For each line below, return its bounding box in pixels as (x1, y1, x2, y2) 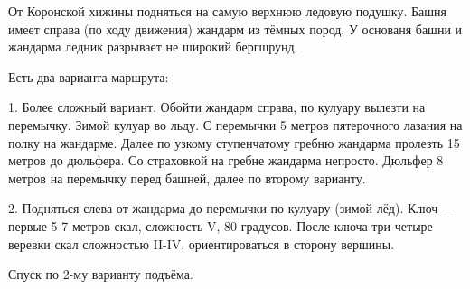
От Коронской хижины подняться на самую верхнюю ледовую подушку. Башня (8, 2, 446, 20)
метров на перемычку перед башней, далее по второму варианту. (8, 168, 366, 187)
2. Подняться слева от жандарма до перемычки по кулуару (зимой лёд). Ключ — (8, 199, 455, 218)
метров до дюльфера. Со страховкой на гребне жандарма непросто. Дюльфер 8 (8, 151, 444, 170)
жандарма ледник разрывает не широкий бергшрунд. (8, 37, 298, 56)
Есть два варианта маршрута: (8, 67, 169, 86)
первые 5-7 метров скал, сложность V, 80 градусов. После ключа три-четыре (8, 216, 433, 235)
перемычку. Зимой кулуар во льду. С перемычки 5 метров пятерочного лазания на (8, 115, 463, 134)
